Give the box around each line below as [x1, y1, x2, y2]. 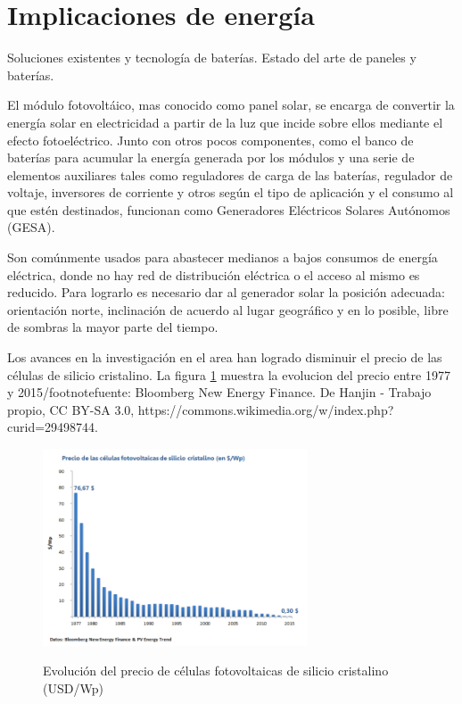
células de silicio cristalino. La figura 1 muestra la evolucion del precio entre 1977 [7, 365, 450, 384]
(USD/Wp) [43, 678, 103, 697]
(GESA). [7, 218, 55, 236]
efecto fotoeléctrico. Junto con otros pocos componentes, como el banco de [7, 130, 414, 149]
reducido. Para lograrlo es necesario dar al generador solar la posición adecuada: [7, 283, 445, 302]
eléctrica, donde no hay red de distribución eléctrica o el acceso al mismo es [7, 265, 420, 284]
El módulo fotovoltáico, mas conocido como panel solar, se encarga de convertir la [7, 95, 455, 114]
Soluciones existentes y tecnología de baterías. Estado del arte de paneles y [7, 48, 417, 67]
